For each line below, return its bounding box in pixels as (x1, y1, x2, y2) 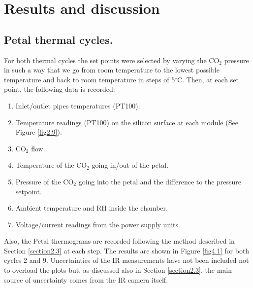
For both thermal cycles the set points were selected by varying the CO (4, 55, 220, 65)
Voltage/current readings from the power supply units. (15, 219, 180, 229)
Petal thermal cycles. (4, 32, 113, 47)
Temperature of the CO (15, 160, 87, 170)
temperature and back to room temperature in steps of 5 (4, 74, 175, 84)
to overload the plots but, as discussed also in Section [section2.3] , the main (4, 265, 232, 275)
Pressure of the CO (15, 176, 74, 186)
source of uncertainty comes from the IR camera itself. (4, 274, 168, 285)
